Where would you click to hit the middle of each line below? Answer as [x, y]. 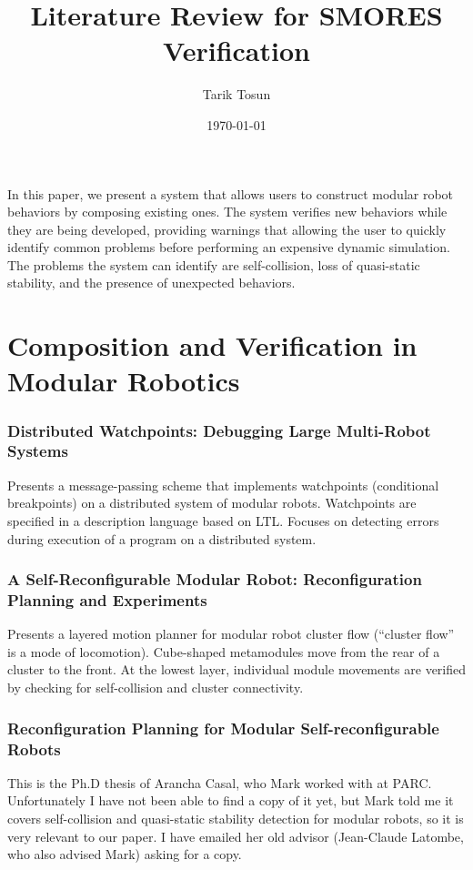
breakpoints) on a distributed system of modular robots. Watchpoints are [212, 503]
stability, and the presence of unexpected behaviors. [151, 283]
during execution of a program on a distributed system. [162, 538]
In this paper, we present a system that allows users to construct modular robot [231, 193]
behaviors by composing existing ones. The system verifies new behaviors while [227, 212]
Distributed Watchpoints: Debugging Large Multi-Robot [219, 430]
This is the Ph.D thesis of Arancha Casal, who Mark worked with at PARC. [220, 782]
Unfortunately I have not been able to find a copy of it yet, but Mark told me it [231, 800]
